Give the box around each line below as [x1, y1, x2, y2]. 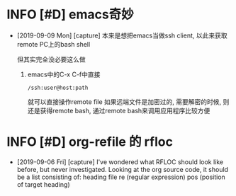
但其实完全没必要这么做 [16, 54, 86, 64]
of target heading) [16, 180, 70, 188]
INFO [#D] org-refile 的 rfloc [6, 134, 173, 150]
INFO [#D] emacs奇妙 [6, 6, 134, 23]
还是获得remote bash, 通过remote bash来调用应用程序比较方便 [27, 106, 210, 115]
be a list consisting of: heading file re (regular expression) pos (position [16, 173, 226, 181]
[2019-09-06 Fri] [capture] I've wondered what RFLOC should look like [16, 157, 224, 166]
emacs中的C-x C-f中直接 [27, 70, 101, 79]
